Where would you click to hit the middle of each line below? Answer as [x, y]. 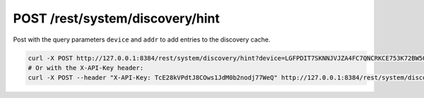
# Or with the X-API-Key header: [86, 68]
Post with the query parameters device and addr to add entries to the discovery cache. [142, 39]
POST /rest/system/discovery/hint [117, 18]
